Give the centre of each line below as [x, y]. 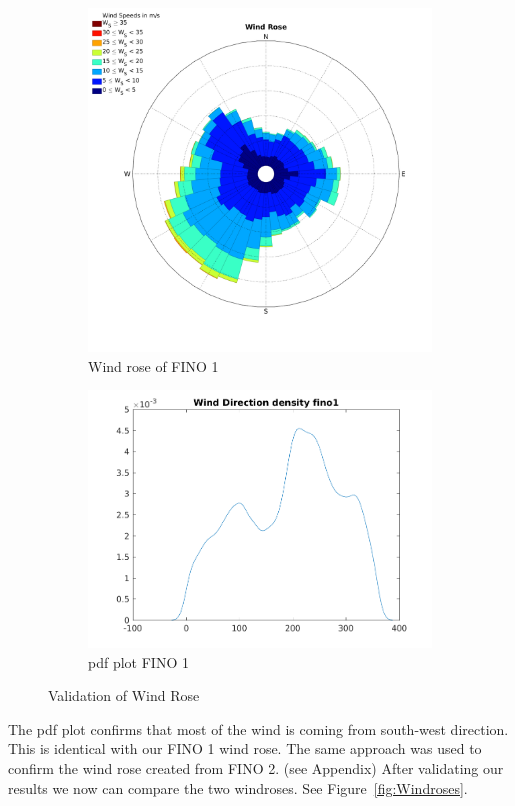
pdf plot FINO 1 [138, 661]
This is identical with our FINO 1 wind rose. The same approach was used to [245, 748]
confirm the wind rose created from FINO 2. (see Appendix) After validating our [256, 768]
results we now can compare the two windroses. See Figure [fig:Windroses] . [238, 787]
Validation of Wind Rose [124, 695]
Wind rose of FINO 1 [153, 365]
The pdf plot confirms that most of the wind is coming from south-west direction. [258, 728]
